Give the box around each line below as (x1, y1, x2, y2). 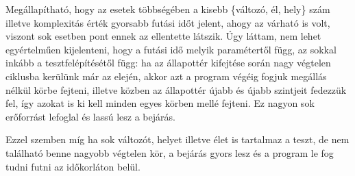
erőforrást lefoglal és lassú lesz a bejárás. (5, 109, 175, 123)
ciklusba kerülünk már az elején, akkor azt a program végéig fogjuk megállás (5, 68, 327, 83)
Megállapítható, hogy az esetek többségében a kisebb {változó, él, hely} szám (5, 2, 330, 16)
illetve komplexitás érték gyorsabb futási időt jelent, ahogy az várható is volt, (5, 15, 330, 29)
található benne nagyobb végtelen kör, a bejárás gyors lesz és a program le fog (5, 145, 334, 160)
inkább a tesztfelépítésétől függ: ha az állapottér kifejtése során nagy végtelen (5, 55, 331, 70)
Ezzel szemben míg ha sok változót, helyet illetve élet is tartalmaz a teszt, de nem (5, 132, 350, 147)
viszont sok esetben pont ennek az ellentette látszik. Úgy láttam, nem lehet (5, 29, 321, 43)
